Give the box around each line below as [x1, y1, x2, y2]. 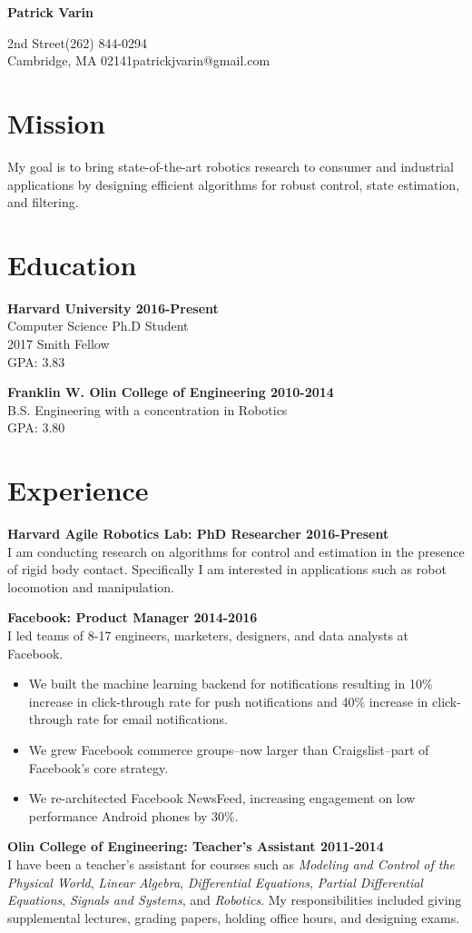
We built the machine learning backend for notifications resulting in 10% [28, 674, 433, 693]
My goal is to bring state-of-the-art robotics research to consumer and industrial [7, 156, 454, 175]
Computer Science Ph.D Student [7, 316, 189, 335]
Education [7, 245, 137, 283]
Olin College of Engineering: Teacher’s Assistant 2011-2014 [7, 837, 384, 856]
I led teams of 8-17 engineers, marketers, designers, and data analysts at [7, 626, 409, 645]
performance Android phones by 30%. [28, 806, 239, 825]
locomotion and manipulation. [7, 577, 174, 596]
